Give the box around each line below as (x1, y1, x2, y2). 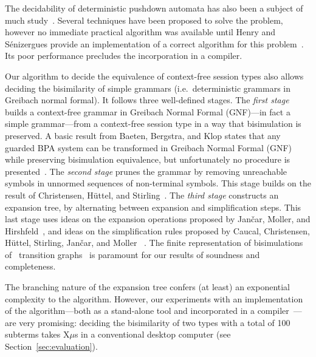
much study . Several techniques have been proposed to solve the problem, (5, 13, 283, 26)
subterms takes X (5, 328, 70, 341)
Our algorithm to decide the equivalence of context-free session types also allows (5, 69, 304, 82)
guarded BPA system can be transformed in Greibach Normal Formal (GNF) (5, 141, 292, 154)
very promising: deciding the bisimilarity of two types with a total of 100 (19, 316, 290, 328)
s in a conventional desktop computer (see (74, 328, 231, 341)
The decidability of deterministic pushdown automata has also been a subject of (5, 2, 303, 14)
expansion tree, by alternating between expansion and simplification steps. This (5, 200, 301, 213)
